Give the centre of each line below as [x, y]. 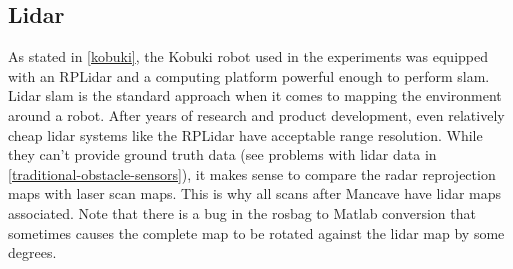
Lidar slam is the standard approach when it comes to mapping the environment [255, 95]
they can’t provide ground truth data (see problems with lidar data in [222, 154]
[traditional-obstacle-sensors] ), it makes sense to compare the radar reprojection [252, 173]
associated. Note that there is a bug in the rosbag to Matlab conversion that [242, 212]
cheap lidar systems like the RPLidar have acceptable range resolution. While [245, 134]
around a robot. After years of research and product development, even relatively [256, 114]
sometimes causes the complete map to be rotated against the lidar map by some [256, 232]
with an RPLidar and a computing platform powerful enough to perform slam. [249, 75]
